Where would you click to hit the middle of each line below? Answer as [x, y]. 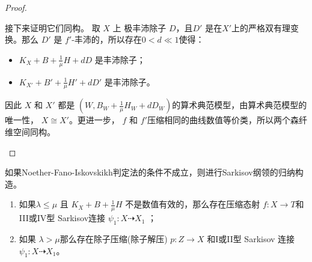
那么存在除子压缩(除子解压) [114, 239]
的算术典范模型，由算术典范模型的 [240, 105]
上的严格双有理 [261, 27]
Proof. [16, 7]
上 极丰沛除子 [139, 27]
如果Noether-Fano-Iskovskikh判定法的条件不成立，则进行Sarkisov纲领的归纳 [150, 172]
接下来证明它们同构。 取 [53, 27]
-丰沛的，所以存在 [107, 39]
